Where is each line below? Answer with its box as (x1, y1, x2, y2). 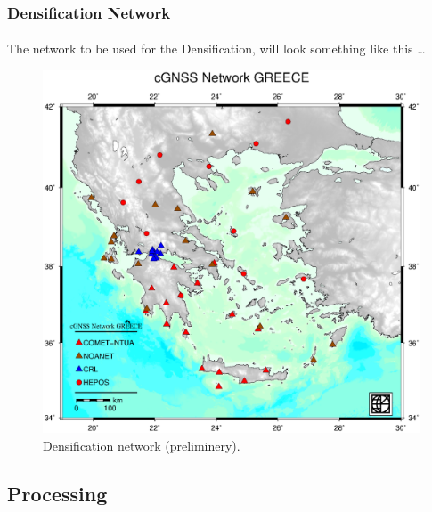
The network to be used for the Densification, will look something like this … (7, 39, 426, 58)
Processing (7, 480, 108, 508)
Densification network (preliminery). (43, 436, 240, 455)
